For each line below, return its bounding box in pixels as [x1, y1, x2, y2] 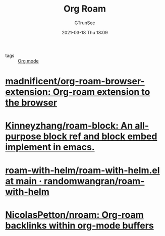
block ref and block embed [43, 131, 157, 142]
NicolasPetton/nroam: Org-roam [5, 209, 144, 220]
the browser [5, 97, 57, 108]
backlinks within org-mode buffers [5, 220, 154, 231]
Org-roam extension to [52, 86, 150, 98]
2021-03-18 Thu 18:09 [62, 29, 108, 35]
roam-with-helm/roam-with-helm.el [5, 164, 160, 176]
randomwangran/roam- [43, 175, 145, 187]
